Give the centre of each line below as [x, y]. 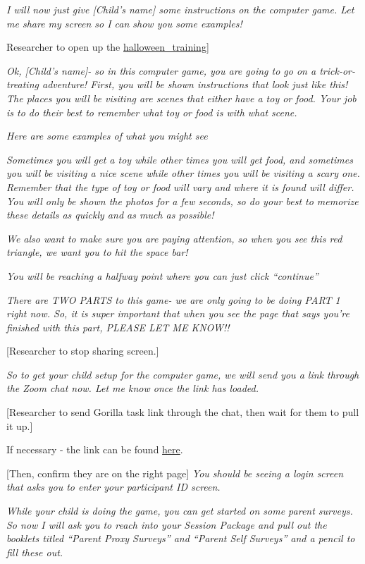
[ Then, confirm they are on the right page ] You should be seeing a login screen [175, 473]
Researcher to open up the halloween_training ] [108, 47]
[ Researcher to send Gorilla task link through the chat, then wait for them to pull [183, 412]
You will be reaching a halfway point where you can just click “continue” [162, 275]
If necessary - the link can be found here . [95, 449]
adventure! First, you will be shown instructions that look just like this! [195, 84]
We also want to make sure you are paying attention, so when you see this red [174, 238]
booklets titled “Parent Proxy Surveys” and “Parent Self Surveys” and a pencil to [181, 538]
